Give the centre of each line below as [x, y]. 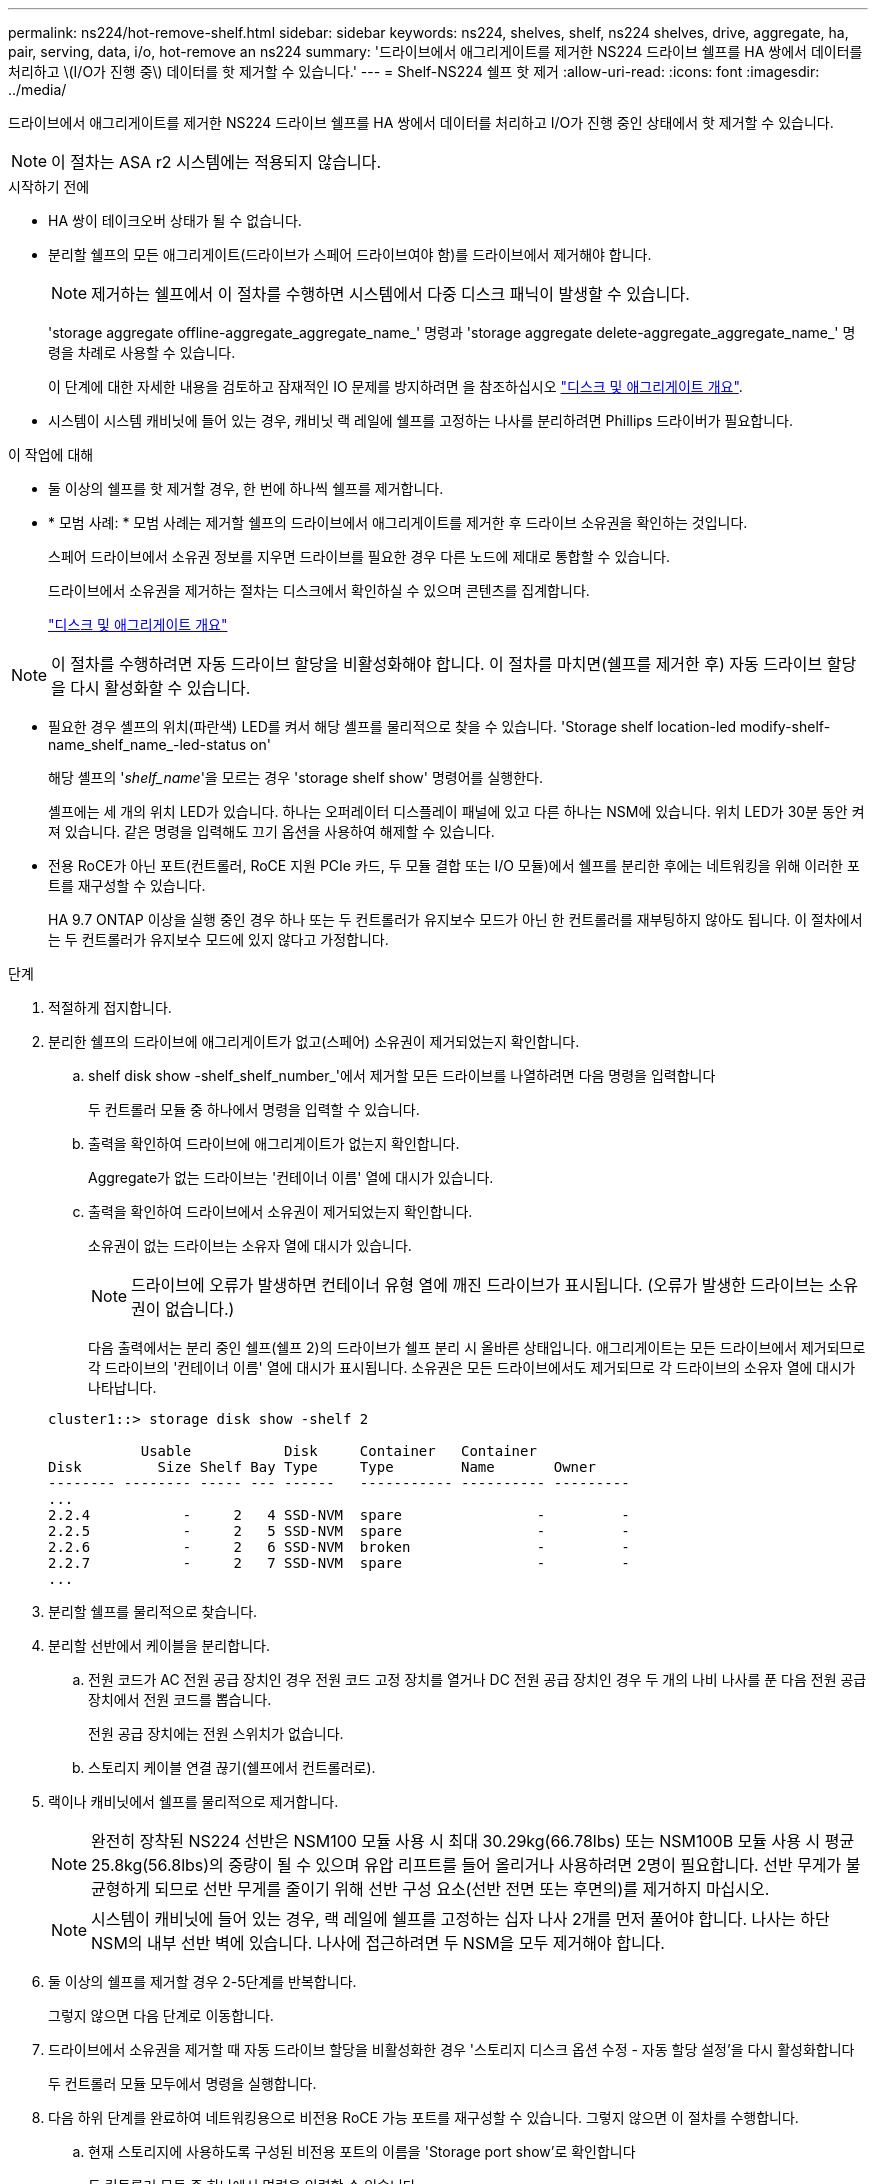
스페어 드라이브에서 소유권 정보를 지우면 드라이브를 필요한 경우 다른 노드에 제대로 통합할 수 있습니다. [359, 556]
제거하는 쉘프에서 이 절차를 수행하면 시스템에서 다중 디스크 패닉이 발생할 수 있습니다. [390, 294]
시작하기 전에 [49, 186]
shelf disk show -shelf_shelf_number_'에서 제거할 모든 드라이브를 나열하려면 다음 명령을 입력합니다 [402, 1075]
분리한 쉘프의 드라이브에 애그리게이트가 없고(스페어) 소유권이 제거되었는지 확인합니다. [314, 1041]
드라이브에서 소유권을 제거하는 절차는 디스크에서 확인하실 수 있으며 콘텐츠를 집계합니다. [319, 590]
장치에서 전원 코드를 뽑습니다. [180, 1699]
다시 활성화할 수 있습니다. [160, 688]
